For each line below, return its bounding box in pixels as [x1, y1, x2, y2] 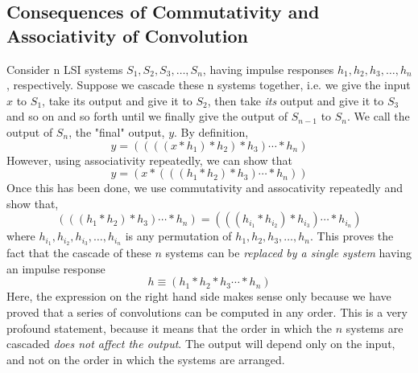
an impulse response [6, 260, 106, 277]
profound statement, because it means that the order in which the [6, 319, 333, 336]
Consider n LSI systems [6, 60, 123, 77]
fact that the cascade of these [6, 244, 151, 261]
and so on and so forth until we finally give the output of [6, 108, 288, 125]
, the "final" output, [68, 123, 165, 140]
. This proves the [310, 227, 394, 244]
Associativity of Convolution [6, 23, 248, 47]
